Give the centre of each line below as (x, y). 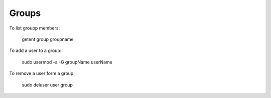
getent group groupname (48, 39)
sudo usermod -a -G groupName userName (67, 62)
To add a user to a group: (35, 50)
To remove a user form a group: (42, 73)
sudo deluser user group (47, 84)
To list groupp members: (35, 28)
